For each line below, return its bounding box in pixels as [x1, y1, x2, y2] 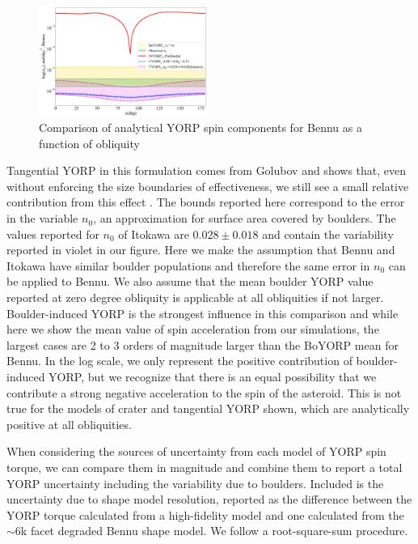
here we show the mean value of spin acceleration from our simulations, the [6, 321, 379, 338]
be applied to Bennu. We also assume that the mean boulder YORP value [6, 273, 374, 290]
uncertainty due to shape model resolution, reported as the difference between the [6, 491, 412, 508]
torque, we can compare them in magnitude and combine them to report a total [6, 458, 403, 475]
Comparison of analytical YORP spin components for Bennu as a [39, 119, 362, 136]
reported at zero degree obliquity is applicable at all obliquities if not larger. [6, 289, 384, 306]
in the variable [6, 210, 78, 227]
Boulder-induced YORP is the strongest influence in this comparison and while [6, 304, 399, 321]
